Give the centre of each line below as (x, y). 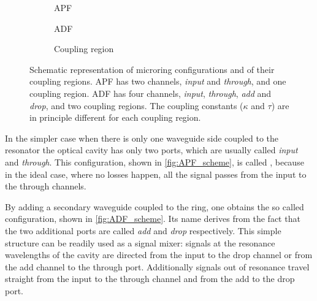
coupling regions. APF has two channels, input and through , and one (158, 81)
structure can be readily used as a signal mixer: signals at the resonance (140, 242)
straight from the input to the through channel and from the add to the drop (150, 279)
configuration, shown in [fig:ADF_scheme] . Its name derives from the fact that (153, 219)
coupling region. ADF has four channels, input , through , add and (151, 93)
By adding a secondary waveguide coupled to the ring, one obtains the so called (155, 206)
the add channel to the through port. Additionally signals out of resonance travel (157, 266)
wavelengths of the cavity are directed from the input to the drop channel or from (159, 255)
